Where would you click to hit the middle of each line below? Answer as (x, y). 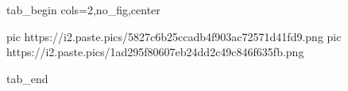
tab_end (27, 78)
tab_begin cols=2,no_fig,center (83, 9)
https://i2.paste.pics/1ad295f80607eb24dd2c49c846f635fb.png (155, 52)
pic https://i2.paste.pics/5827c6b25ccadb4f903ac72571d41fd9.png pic (174, 36)
